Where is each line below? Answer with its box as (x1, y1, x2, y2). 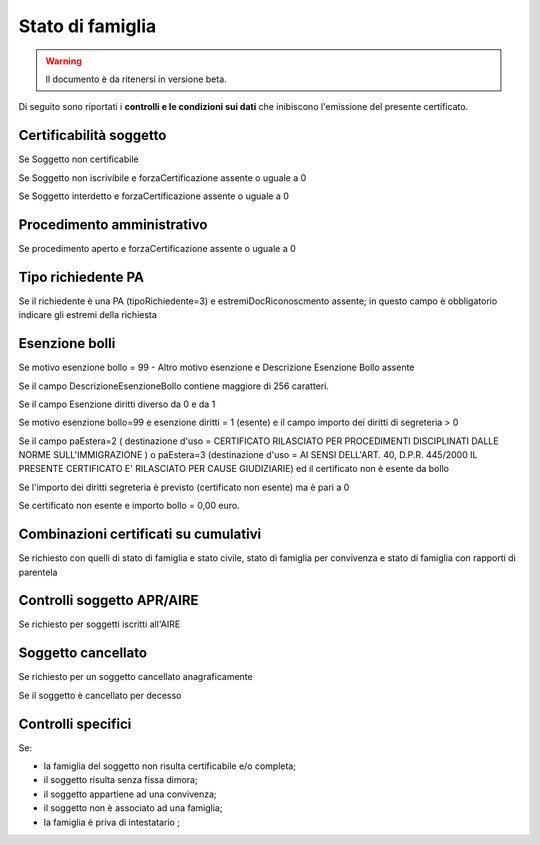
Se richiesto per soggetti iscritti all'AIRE (18, 618, 181, 630)
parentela (18, 566, 58, 578)
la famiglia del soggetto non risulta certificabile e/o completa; (43, 760, 297, 772)
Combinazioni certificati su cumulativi (18, 526, 262, 543)
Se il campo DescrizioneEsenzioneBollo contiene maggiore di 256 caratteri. (18, 380, 330, 392)
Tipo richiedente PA (18, 268, 145, 285)
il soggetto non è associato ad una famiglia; (43, 802, 223, 814)
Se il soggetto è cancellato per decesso (18, 689, 182, 701)
